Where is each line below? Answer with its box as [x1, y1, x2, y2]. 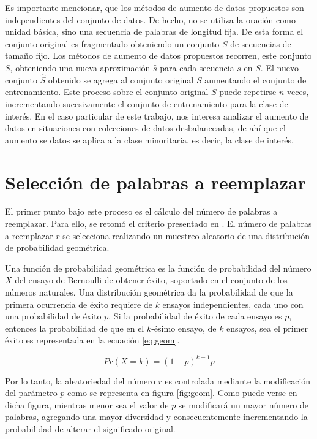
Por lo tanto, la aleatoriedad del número [5, 374, 155, 387]
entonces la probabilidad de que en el [5, 321, 144, 334]
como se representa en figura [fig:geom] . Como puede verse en [67, 386, 297, 399]
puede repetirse [219, 85, 277, 98]
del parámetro [5, 386, 58, 399]
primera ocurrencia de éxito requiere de [5, 297, 152, 310]
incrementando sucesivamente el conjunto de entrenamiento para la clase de [5, 97, 288, 110]
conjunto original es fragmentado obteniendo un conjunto [5, 37, 220, 50]
